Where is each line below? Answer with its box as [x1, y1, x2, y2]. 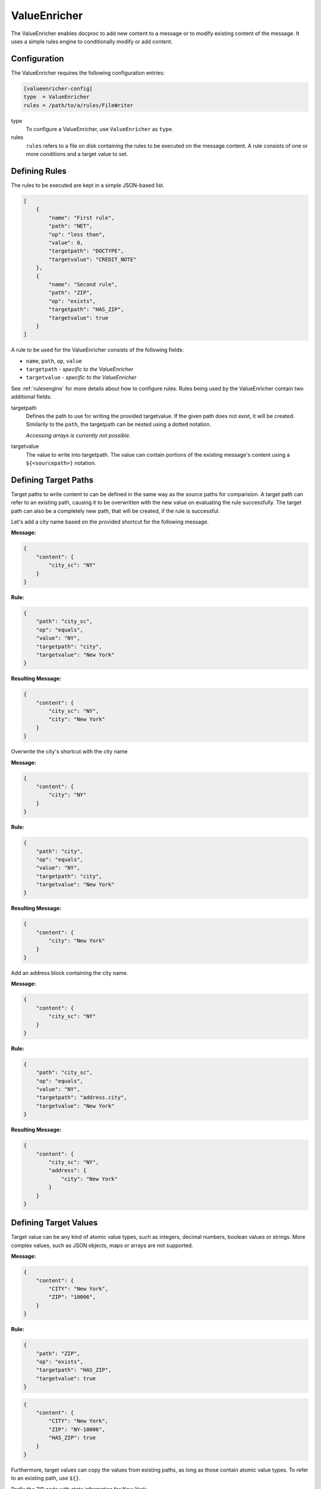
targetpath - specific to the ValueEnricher [26, 366, 134, 373]
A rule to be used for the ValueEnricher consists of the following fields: [11, 346, 184, 354]
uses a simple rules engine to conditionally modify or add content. [11, 38, 173, 45]
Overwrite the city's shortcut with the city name [11, 748, 128, 755]
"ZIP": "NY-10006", [48, 1426, 105, 1432]
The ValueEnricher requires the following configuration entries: [11, 69, 165, 76]
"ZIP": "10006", [48, 1294, 96, 1301]
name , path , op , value [26, 357, 83, 365]
